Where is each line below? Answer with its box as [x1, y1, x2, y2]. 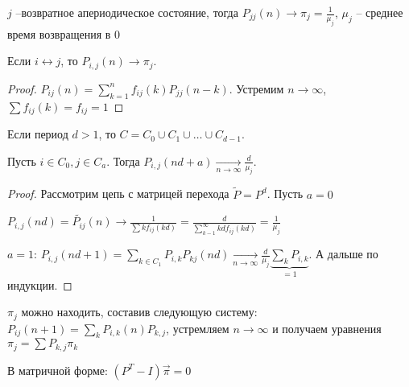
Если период [7, 126, 68, 142]
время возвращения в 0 [7, 25, 121, 42]
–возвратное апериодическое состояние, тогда [15, 4, 238, 20]
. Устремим [229, 80, 284, 97]
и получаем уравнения [272, 319, 382, 336]
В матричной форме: [7, 361, 108, 378]
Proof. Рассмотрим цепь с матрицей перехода [7, 185, 229, 202]
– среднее [356, 4, 403, 20]
